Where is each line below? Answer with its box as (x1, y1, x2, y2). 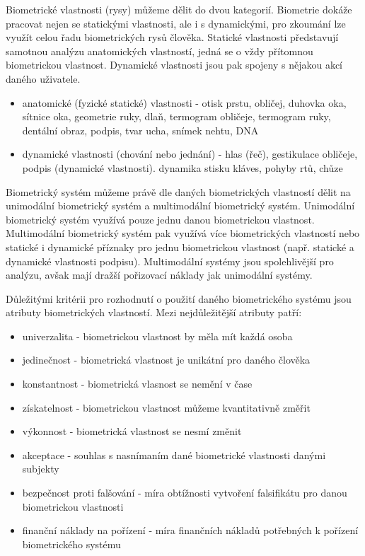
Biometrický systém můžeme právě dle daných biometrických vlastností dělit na (6, 184, 351, 199)
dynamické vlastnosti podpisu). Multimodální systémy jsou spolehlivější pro (6, 253, 334, 268)
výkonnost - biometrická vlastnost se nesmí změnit (22, 424, 242, 439)
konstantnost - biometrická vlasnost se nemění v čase (22, 376, 253, 391)
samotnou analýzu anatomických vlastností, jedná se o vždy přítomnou (6, 43, 313, 58)
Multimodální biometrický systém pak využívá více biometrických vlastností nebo (6, 226, 360, 241)
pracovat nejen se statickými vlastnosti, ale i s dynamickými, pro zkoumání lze (6, 16, 346, 30)
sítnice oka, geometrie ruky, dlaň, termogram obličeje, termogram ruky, (22, 109, 331, 124)
